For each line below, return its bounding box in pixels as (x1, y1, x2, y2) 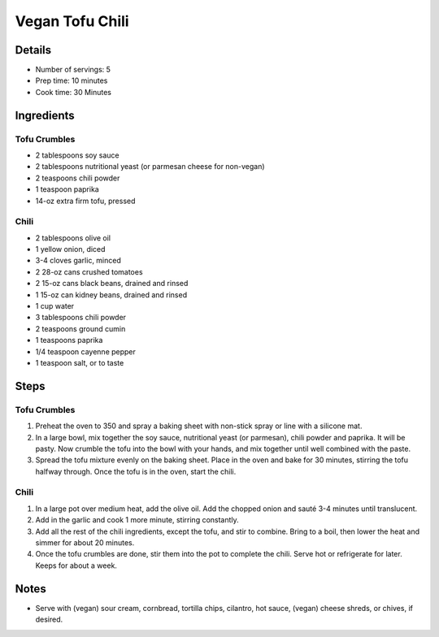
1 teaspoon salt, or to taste (35, 358, 124, 367)
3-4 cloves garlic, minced (35, 256, 122, 266)
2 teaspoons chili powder (35, 173, 120, 183)
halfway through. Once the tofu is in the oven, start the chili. (35, 466, 237, 476)
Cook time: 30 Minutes (35, 87, 112, 97)
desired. (35, 614, 63, 625)
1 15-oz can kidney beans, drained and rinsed (35, 289, 187, 300)
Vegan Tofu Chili (15, 12, 129, 30)
